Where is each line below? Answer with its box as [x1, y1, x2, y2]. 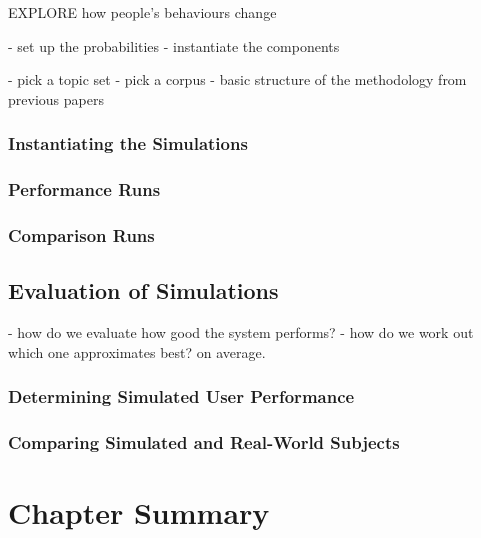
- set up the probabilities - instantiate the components [8, 35, 340, 56]
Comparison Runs [8, 222, 155, 247]
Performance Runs [8, 177, 161, 202]
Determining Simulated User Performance [8, 384, 355, 409]
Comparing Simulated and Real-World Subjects [8, 430, 400, 455]
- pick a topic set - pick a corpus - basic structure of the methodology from [8, 69, 467, 90]
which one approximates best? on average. [8, 341, 266, 362]
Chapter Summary [8, 492, 270, 533]
